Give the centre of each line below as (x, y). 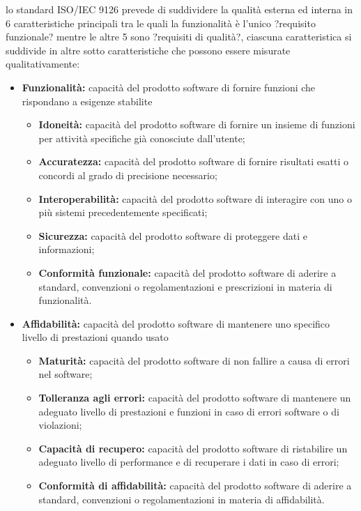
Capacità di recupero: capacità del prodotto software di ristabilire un (193, 448)
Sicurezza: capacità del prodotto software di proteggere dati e (173, 235)
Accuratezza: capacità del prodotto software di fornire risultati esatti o (193, 161)
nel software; (66, 374)
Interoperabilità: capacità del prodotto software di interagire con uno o (195, 198)
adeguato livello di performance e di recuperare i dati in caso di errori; (189, 462)
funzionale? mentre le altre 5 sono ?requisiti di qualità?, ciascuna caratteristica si (179, 37)
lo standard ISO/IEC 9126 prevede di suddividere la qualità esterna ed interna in (179, 9)
